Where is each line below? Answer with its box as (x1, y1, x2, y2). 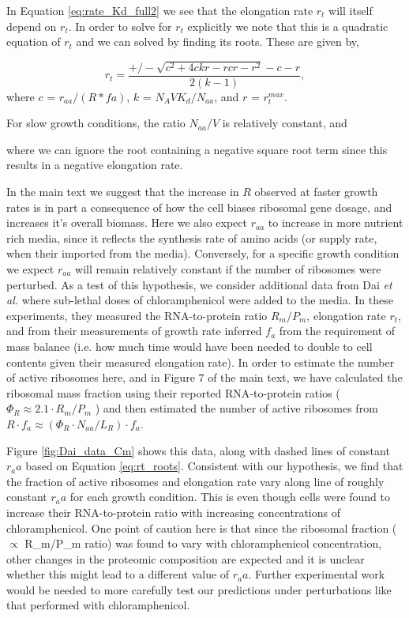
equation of (6, 33, 61, 50)
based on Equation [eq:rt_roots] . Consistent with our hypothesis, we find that (25, 458, 403, 474)
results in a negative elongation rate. (6, 156, 183, 173)
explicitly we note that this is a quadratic (187, 17, 388, 34)
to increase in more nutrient (268, 214, 403, 231)
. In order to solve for (68, 17, 172, 34)
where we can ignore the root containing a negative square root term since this (6, 141, 388, 157)
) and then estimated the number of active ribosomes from (95, 400, 378, 416)
